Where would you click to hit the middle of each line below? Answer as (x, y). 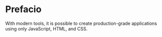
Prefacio (23, 9)
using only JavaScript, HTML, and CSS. (46, 28)
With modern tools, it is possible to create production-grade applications (81, 23)
